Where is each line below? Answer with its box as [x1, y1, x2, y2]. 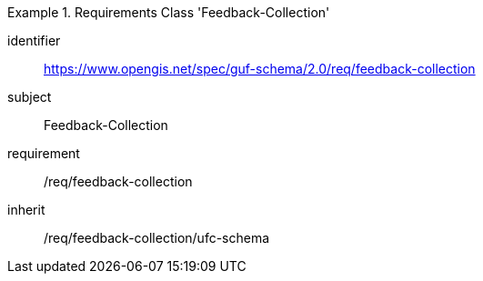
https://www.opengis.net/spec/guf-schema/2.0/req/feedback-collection [44, 61, 476, 76]
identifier [7, 33, 61, 48]
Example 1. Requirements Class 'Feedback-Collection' [7, 5, 330, 20]
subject [7, 89, 52, 105]
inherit [7, 202, 45, 217]
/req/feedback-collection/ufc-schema [44, 230, 270, 246]
